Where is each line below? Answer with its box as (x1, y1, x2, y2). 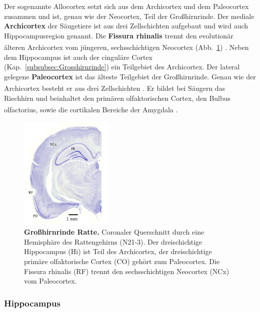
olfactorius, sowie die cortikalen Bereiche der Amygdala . (4, 104, 178, 114)
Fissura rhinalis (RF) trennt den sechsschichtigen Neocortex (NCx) (24, 266, 229, 276)
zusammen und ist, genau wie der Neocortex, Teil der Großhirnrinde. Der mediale (4, 10, 254, 21)
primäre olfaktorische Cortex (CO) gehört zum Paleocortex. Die (24, 256, 220, 266)
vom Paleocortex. (24, 276, 77, 286)
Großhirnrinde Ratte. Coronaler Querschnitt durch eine (24, 227, 204, 237)
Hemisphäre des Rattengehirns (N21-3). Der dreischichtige (24, 236, 202, 247)
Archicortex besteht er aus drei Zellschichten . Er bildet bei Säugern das (4, 83, 225, 93)
